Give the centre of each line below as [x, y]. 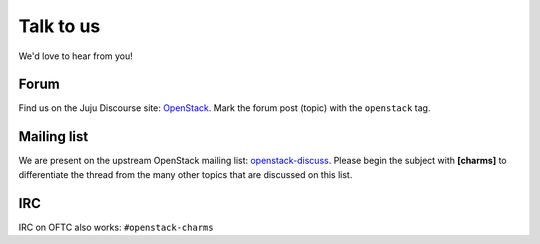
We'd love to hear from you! [76, 56]
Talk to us [59, 26]
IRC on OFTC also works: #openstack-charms [116, 227]
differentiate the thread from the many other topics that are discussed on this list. [185, 174]
